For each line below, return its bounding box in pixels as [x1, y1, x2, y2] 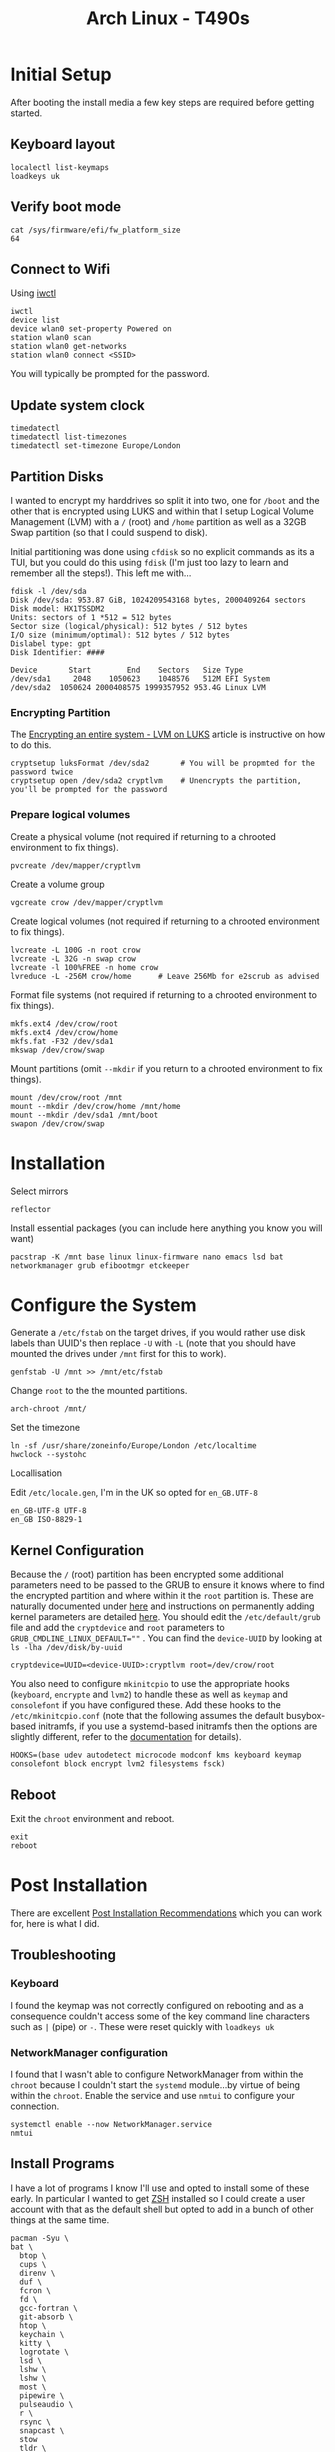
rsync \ [19, 2417, 52, 2427]
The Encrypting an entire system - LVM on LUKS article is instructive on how [10, 728, 326, 741]
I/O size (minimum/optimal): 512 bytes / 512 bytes [10, 630, 230, 640]
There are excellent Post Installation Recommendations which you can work [10, 1907, 323, 1919]
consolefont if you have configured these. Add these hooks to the [10, 1699, 282, 1711]
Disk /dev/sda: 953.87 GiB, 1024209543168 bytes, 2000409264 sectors [10, 595, 307, 605]
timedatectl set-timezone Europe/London [10, 441, 182, 451]
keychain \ [19, 2329, 65, 2339]
